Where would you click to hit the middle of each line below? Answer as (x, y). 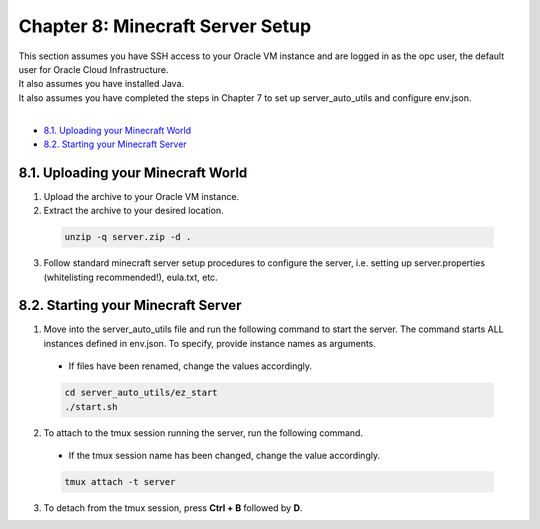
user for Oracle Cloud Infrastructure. (93, 69)
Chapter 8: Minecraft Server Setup (165, 26)
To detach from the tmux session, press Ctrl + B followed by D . (173, 507)
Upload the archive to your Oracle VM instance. (141, 196)
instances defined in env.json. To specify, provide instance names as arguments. (210, 343)
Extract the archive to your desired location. (133, 211)
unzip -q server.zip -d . (128, 237)
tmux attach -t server (120, 481)
